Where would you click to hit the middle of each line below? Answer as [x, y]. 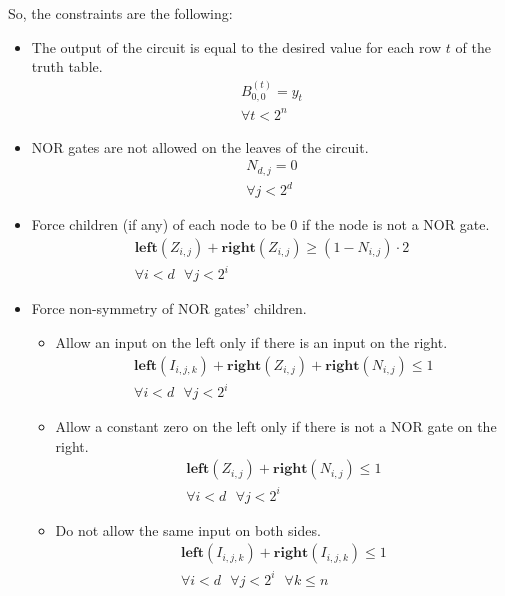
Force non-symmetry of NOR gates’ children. [169, 308]
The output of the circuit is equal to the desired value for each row [236, 46]
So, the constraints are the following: [120, 13]
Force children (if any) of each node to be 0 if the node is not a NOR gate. [260, 224]
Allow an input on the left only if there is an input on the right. [251, 341]
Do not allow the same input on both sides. [188, 529]
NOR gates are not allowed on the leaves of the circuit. [200, 146]
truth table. [67, 66]
